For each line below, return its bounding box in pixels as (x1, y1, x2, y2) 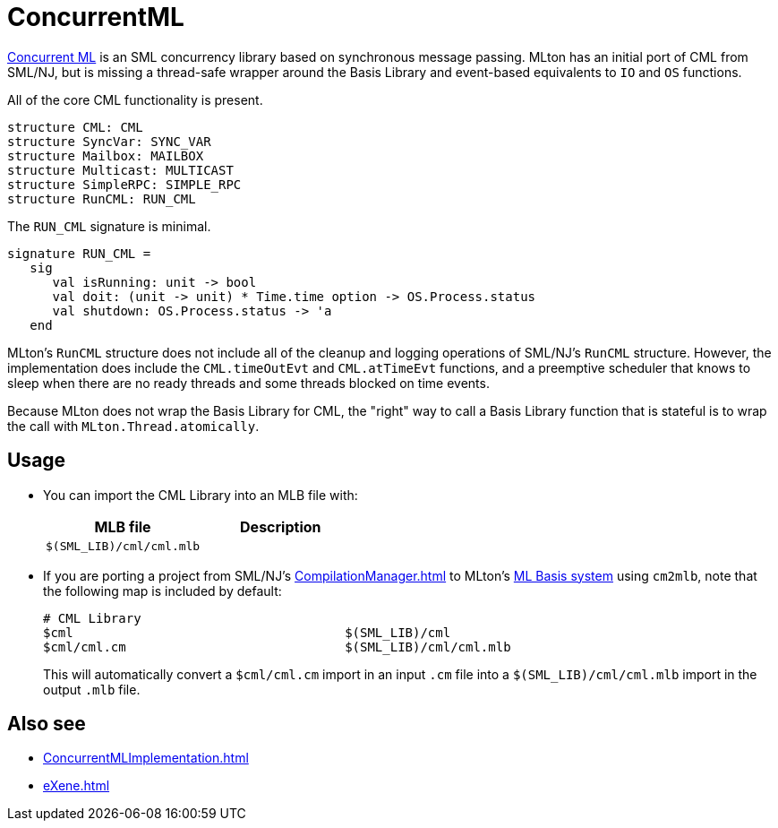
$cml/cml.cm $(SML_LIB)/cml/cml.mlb (43, 639, 511, 654)
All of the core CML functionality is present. (7, 91, 263, 108)
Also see (7, 712, 86, 736)
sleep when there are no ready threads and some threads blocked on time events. (7, 375, 490, 391)
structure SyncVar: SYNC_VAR (7, 134, 211, 149)
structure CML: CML (7, 119, 143, 134)
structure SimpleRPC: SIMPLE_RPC (7, 177, 242, 192)
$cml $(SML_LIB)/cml (43, 625, 451, 640)
